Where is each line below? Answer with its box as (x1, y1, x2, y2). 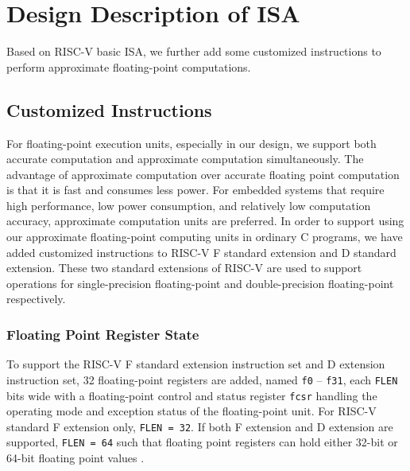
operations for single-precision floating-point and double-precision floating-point (6, 274, 394, 291)
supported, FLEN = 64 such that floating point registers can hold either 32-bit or (6, 434, 398, 450)
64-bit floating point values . (6, 450, 145, 466)
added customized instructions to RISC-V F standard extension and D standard (6, 243, 396, 260)
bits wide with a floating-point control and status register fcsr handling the (6, 387, 377, 403)
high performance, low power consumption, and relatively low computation (6, 197, 371, 213)
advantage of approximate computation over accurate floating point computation (6, 165, 400, 182)
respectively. (6, 290, 66, 307)
